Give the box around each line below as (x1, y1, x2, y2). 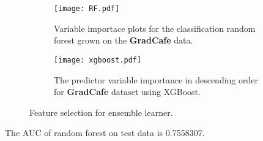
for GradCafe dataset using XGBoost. (54, 85, 201, 98)
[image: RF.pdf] (54, 4, 120, 13)
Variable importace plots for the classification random (54, 21, 256, 34)
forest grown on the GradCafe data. (54, 34, 193, 47)
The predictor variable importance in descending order (54, 73, 258, 86)
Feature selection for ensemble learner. (29, 105, 173, 118)
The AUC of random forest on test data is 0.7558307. (5, 126, 205, 139)
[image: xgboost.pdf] (54, 55, 142, 64)
